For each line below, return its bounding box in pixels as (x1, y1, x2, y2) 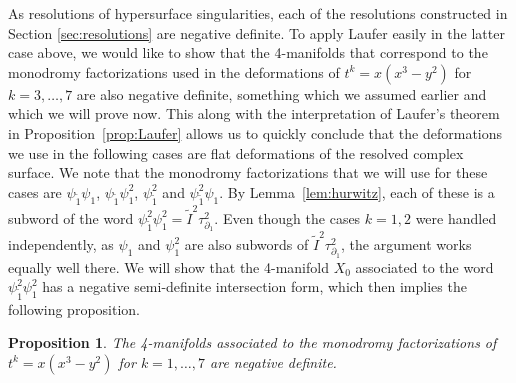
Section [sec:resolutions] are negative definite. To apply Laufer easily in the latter (8, 22, 505, 43)
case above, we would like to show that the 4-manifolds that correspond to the (8, 42, 488, 63)
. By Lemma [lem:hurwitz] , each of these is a (219, 181, 495, 202)
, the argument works (341, 234, 472, 255)
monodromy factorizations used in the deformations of (8, 61, 340, 82)
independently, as (8, 234, 114, 255)
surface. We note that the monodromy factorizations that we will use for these (8, 162, 488, 183)
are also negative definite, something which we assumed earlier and (76, 83, 487, 104)
